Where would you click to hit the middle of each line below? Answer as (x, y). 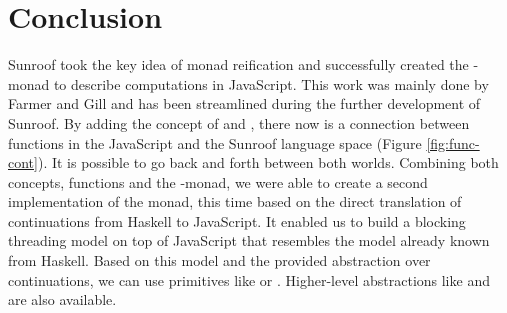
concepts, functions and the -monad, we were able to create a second (218, 181)
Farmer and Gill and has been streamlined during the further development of (244, 103)
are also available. (62, 299)
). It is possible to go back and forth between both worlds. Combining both (268, 162)
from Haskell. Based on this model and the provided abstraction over (219, 260)
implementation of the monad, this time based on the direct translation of (235, 201)
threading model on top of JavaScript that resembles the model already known (249, 240)
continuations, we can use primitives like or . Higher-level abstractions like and (249, 279)
